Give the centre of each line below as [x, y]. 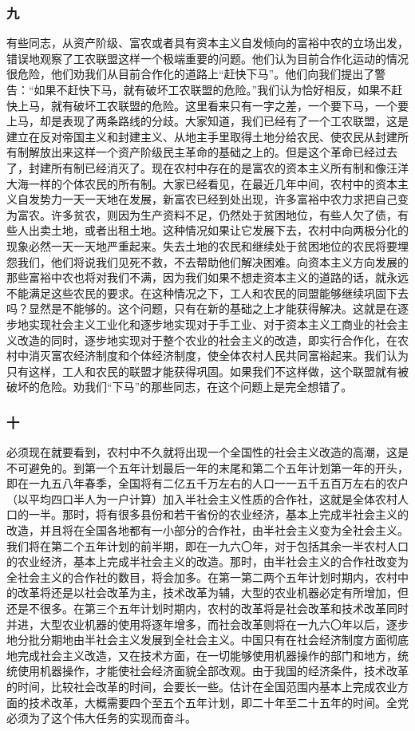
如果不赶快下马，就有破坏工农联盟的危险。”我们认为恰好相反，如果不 [213, 89]
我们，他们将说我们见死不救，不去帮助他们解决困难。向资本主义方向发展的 [213, 261]
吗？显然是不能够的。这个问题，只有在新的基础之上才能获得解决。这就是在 [202, 308]
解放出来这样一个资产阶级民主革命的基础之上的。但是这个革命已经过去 [213, 152]
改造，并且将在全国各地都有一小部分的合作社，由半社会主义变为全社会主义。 [207, 530]
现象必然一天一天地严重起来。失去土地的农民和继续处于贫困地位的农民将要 [202, 245]
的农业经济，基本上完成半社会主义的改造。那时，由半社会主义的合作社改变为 [207, 561]
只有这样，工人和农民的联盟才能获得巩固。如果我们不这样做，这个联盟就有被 [207, 371]
